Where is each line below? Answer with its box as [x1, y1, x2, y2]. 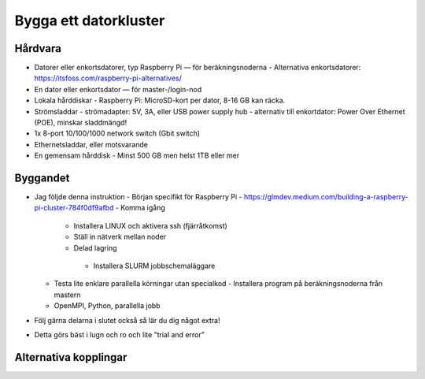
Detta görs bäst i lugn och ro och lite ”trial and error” [34, 330, 205, 339]
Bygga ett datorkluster [14, 12, 165, 29]
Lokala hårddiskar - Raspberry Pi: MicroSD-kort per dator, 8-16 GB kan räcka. [34, 95, 286, 106]
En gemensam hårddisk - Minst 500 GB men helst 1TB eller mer [34, 150, 240, 161]
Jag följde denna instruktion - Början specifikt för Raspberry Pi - [34, 192, 243, 202]
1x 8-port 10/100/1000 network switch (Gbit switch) [34, 128, 201, 138]
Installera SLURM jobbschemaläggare [93, 261, 216, 271]
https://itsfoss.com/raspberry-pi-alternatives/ [34, 73, 183, 83]
